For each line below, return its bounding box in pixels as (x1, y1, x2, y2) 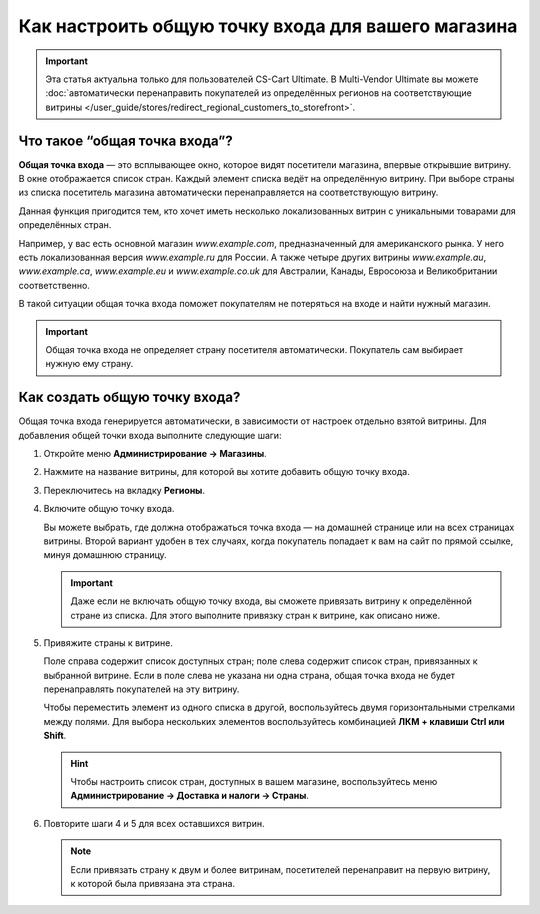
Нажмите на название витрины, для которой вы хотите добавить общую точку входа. (43, 466, 410, 478)
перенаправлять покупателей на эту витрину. (43, 683, 240, 695)
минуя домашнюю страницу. (43, 549, 167, 561)
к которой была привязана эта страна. (70, 877, 235, 889)
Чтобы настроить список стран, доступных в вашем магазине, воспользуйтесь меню (70, 776, 438, 788)
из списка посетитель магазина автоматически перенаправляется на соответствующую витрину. (18, 186, 439, 199)
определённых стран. (18, 219, 112, 231)
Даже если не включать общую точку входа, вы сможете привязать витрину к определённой (70, 595, 472, 607)
